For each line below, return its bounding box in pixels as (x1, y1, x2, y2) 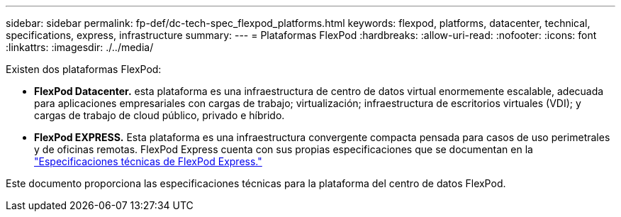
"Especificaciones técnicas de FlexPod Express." (34, 155, 262, 167)
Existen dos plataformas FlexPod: (6, 63, 162, 75)
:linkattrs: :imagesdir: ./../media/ (6, 41, 154, 53)
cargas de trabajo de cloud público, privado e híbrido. (34, 109, 285, 121)
